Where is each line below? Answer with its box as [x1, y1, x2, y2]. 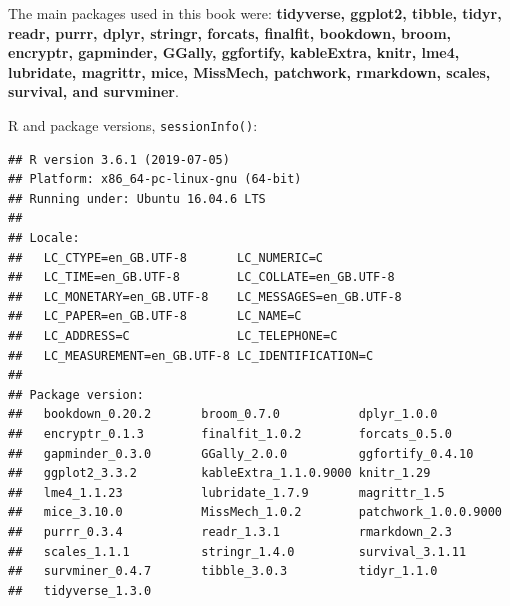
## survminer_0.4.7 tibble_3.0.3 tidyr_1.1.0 [8, 564, 438, 579]
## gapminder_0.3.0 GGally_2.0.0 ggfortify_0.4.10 [8, 446, 474, 461]
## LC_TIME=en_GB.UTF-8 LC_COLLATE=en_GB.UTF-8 [8, 270, 395, 285]
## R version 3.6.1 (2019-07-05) [8, 152, 230, 167]
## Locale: [8, 231, 80, 245]
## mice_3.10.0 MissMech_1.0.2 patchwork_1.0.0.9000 [8, 505, 502, 520]
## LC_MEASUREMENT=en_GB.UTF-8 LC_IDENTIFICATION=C [8, 348, 374, 363]
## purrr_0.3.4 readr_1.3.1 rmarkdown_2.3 [8, 524, 452, 539]
